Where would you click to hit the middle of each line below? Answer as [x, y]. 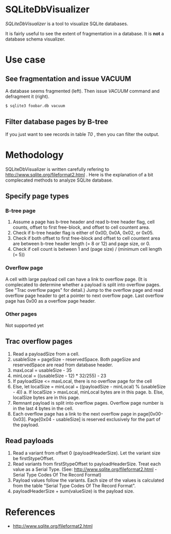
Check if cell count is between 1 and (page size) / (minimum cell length [87, 249]
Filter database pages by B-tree [57, 122]
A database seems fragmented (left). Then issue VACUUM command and [82, 91]
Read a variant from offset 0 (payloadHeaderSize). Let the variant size [87, 453]
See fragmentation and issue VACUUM [68, 79]
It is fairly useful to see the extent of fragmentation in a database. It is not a [85, 33]
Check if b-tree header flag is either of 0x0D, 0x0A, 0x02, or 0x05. [83, 233]
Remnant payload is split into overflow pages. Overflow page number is [88, 403]
